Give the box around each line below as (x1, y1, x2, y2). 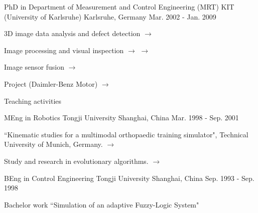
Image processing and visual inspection (4, 45, 124, 55)
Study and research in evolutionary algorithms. (4, 155, 149, 166)
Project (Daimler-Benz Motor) (4, 78, 98, 89)
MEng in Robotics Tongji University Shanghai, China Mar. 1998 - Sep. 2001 (4, 112, 239, 123)
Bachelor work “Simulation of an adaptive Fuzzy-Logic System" (4, 199, 199, 209)
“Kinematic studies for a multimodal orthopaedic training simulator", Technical (4, 129, 248, 139)
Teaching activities (4, 95, 62, 106)
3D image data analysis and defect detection (4, 28, 141, 39)
